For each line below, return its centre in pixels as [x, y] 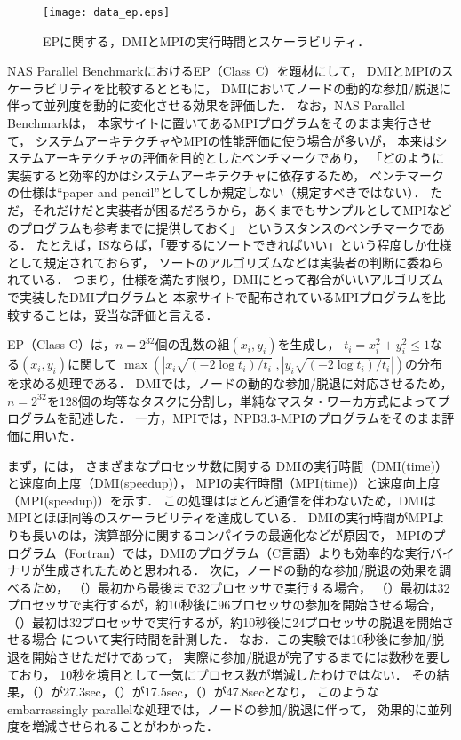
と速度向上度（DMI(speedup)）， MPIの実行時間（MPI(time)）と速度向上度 [224, 483]
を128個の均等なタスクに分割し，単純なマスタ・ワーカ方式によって [242, 400]
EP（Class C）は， [61, 344]
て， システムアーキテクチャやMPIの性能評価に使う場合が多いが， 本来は [221, 140]
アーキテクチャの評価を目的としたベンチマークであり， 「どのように [244, 158]
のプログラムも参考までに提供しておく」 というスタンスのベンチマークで [220, 227]
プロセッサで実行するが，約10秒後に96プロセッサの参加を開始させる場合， [225, 605]
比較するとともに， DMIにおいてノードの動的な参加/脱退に [279, 88]
